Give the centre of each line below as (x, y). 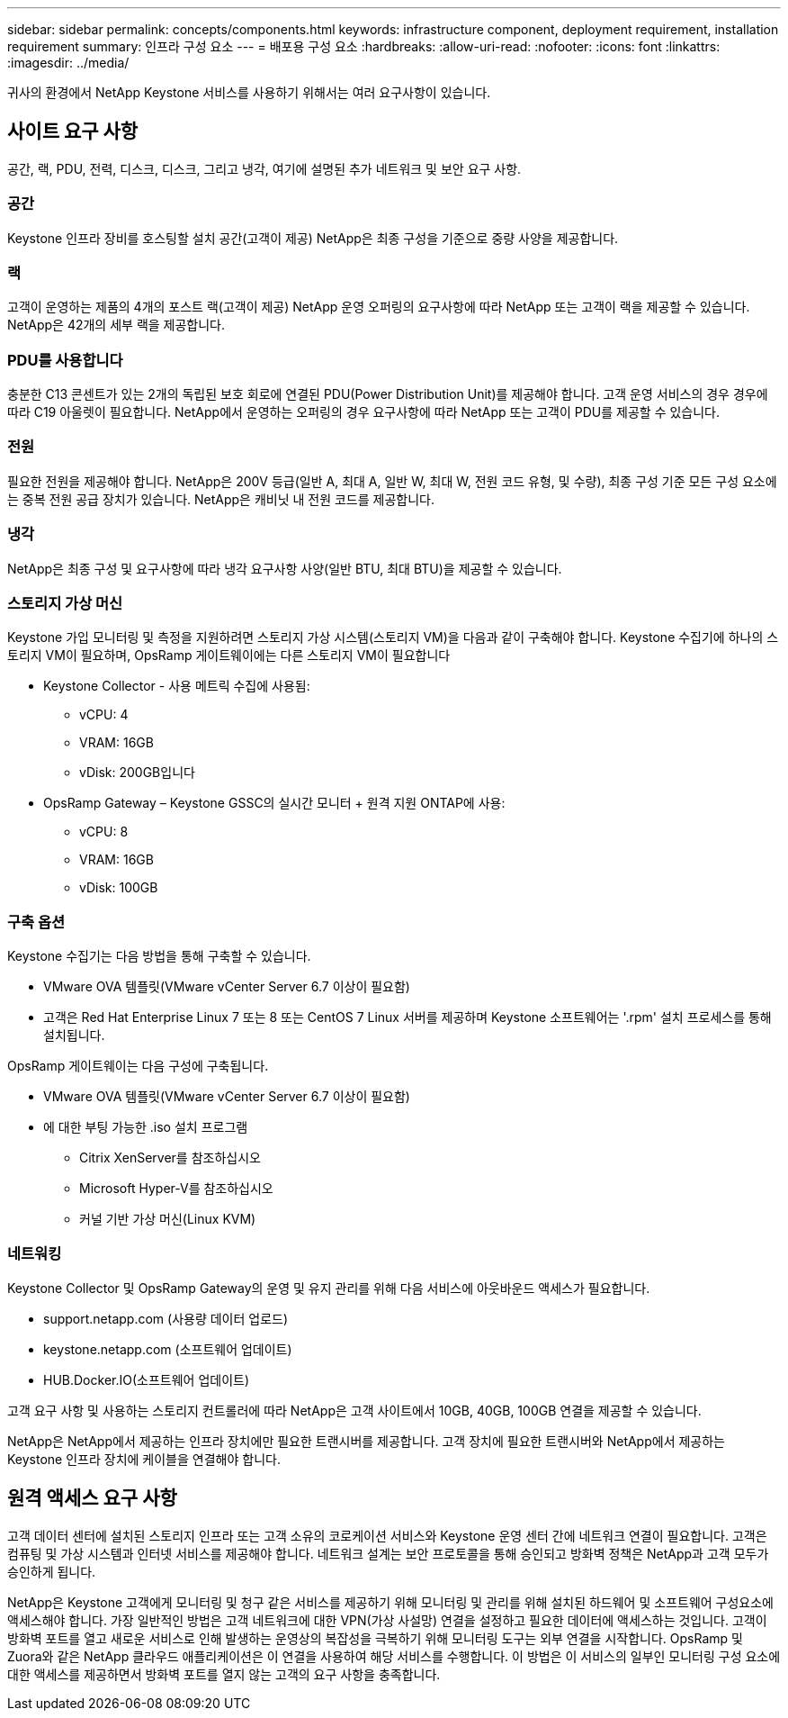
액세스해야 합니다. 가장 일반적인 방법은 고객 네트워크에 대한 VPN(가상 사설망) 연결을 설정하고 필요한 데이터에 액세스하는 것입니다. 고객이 (387, 1620)
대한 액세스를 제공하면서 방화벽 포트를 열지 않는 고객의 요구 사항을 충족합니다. (224, 1674)
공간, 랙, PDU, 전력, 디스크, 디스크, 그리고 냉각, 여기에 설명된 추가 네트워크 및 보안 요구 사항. (264, 168)
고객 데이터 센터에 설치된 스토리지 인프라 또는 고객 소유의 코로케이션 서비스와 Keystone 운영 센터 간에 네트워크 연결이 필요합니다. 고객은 (387, 1535)
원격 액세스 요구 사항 (92, 1498)
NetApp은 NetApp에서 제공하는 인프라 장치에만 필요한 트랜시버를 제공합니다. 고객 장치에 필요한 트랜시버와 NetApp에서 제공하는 (366, 1441)
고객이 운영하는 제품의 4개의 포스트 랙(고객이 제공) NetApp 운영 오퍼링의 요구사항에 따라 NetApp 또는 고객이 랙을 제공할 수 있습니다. (379, 307)
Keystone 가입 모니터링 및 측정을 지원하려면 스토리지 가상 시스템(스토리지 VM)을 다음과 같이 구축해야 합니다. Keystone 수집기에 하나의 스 (393, 637)
